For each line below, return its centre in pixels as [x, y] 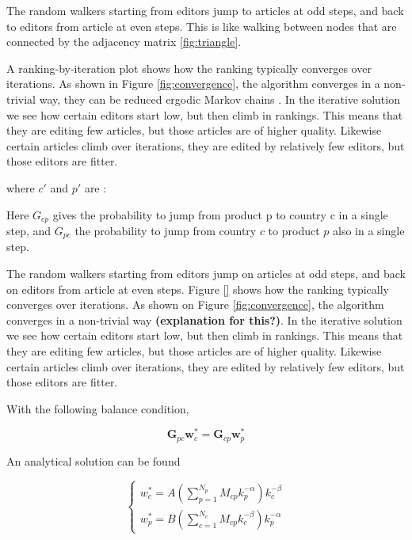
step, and [29, 230]
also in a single [368, 230]
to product [294, 230]
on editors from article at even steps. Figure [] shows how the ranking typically [198, 289]
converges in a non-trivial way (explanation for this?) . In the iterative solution [204, 319]
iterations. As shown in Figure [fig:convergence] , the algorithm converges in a [193, 84]
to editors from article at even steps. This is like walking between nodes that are [202, 26]
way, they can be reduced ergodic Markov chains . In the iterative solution [219, 99]
